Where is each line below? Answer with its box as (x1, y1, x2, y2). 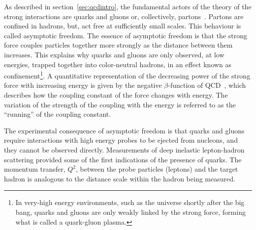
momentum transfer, (4, 164, 65, 174)
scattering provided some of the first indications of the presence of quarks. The (4, 154, 242, 164)
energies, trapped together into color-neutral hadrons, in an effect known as (4, 59, 232, 69)
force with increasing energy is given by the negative (4, 80, 162, 90)
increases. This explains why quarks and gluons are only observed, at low (4, 49, 224, 59)
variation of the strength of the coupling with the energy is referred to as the (4, 99, 236, 109)
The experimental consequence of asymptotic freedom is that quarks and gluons (4, 125, 245, 135)
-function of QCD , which (168, 80, 246, 90)
